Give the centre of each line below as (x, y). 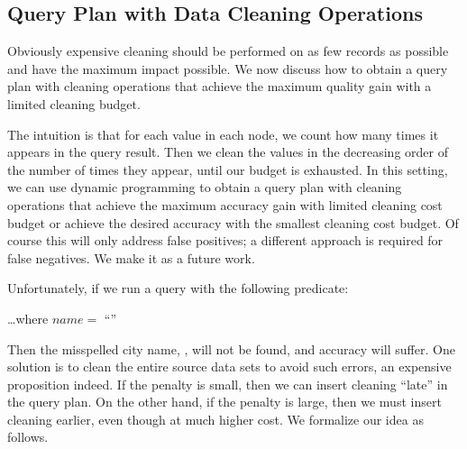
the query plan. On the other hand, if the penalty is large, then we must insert (224, 402)
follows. (28, 437)
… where (28, 318)
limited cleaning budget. (74, 103)
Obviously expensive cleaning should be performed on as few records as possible (228, 51)
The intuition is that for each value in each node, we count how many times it (223, 134)
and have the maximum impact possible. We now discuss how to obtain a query (228, 68)
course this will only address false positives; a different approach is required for (225, 240)
